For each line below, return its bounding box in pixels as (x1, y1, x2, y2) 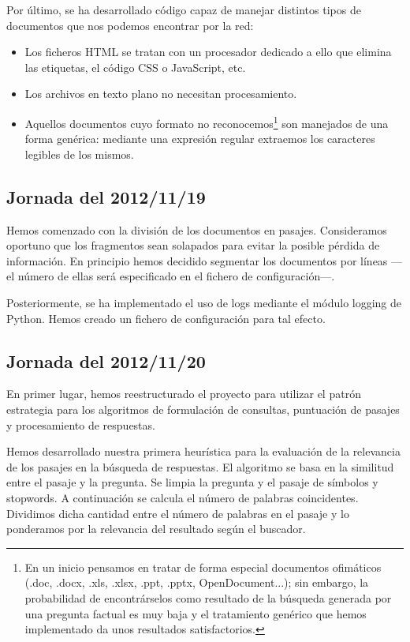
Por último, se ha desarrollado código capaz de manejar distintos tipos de (6, 2, 361, 17)
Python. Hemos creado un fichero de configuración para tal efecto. (6, 310, 326, 326)
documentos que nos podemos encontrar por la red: (6, 17, 254, 33)
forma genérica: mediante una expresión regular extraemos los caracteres (24, 130, 375, 147)
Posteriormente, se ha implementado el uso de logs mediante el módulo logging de (6, 294, 402, 310)
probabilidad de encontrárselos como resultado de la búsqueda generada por (24, 589, 392, 606)
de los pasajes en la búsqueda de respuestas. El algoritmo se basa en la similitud (6, 458, 394, 475)
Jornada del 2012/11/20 (6, 348, 206, 373)
